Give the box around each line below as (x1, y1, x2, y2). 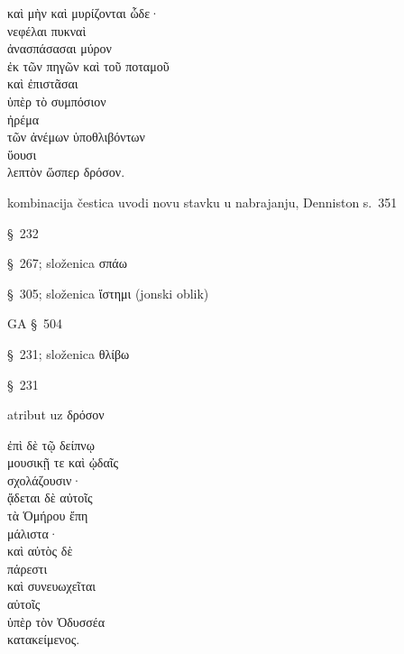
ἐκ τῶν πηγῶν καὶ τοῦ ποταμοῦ (7, 56, 170, 75)
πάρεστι (7, 558, 48, 577)
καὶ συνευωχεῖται (7, 576, 96, 595)
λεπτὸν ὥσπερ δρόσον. (7, 162, 125, 181)
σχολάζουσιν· (7, 470, 82, 489)
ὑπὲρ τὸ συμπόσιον (7, 91, 106, 110)
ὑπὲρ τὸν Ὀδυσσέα (7, 612, 106, 631)
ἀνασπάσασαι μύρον (7, 39, 112, 58)
